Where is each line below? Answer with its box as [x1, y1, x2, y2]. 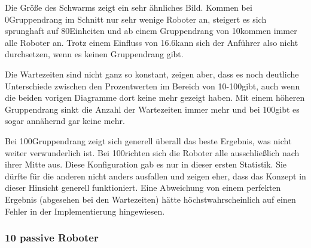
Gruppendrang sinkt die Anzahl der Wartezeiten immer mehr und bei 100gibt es [5, 103, 300, 115]
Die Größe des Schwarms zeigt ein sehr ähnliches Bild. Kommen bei [5, 1, 252, 13]
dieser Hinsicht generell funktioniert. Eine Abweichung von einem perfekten [5, 181, 281, 194]
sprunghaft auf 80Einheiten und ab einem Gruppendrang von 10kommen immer [5, 24, 297, 37]
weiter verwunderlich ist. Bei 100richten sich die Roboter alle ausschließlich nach [5, 146, 300, 159]
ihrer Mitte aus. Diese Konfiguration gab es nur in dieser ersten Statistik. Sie [5, 158, 287, 170]
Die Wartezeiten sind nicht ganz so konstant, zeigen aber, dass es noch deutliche [5, 67, 299, 80]
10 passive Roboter [5, 230, 99, 245]
